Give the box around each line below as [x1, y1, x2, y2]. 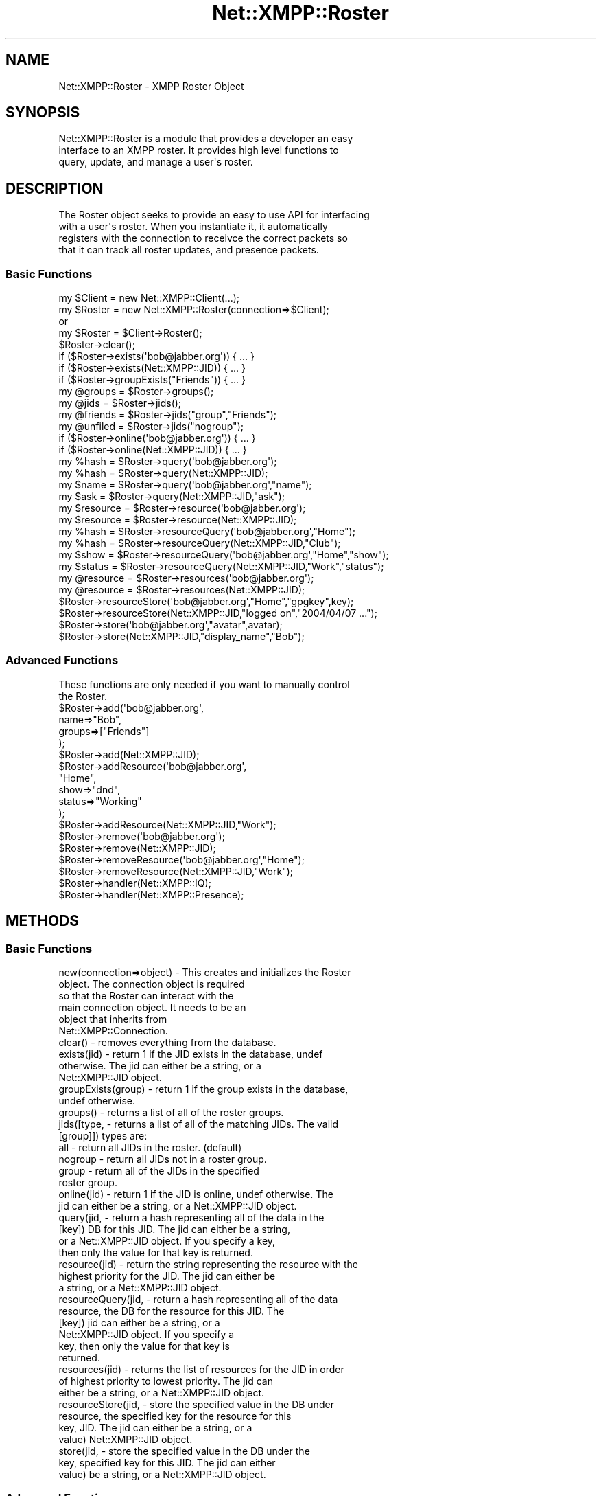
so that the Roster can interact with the [58, 990, 234, 1001]
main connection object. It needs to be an [58, 1001, 246, 1013]
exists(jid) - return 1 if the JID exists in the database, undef [58, 1048, 323, 1060]
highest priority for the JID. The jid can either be [58, 1270, 276, 1282]
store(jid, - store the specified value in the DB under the [58, 1445, 310, 1457]
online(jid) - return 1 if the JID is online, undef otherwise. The [58, 1188, 333, 1200]
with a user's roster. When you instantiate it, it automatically [58, 220, 328, 233]
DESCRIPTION [5, 179, 104, 197]
